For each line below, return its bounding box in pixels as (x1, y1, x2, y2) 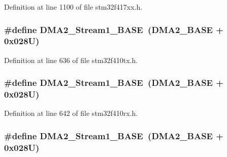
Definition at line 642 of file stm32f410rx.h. (4, 108, 138, 118)
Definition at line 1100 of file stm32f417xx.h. (4, 2, 143, 12)
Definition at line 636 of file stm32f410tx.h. (4, 54, 138, 65)
